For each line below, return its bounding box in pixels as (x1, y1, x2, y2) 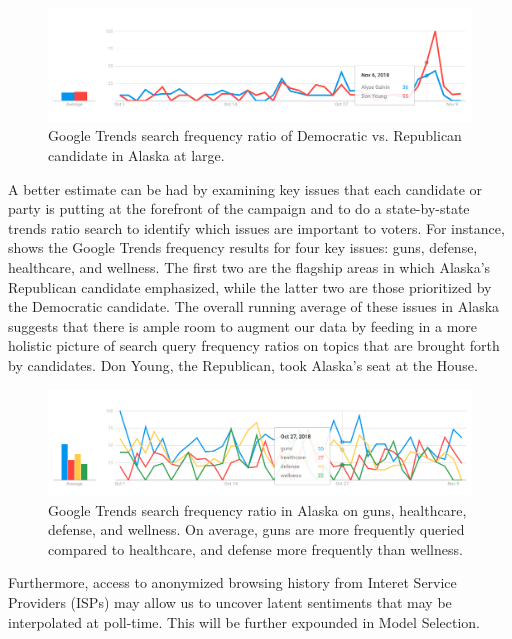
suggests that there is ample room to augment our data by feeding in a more (8, 315, 478, 336)
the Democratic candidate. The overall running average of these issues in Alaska (8, 296, 500, 317)
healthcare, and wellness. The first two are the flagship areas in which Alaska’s (8, 257, 491, 278)
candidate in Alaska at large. (48, 145, 225, 166)
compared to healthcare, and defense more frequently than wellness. (48, 538, 463, 559)
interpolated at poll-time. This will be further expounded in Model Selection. (8, 611, 480, 632)
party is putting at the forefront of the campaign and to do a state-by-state (8, 198, 470, 219)
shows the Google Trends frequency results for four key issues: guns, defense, (8, 237, 478, 258)
